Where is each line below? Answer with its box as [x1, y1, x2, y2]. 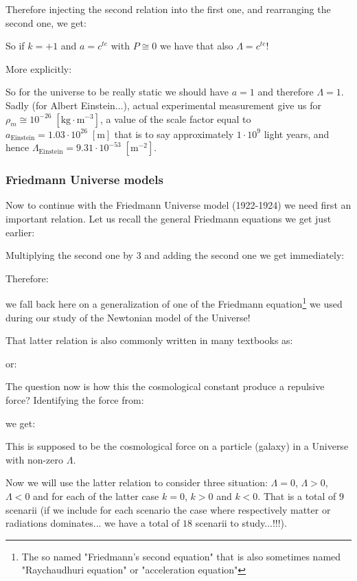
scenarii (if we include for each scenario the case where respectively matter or [5, 502, 331, 516]
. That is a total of [257, 488, 336, 503]
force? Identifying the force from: [5, 392, 144, 407]
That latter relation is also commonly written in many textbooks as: [5, 333, 293, 348]
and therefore [257, 84, 314, 99]
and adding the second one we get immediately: [144, 248, 345, 262]
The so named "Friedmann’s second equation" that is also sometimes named [21, 549, 341, 563]
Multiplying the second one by [5, 248, 133, 262]
